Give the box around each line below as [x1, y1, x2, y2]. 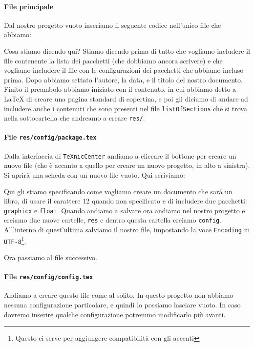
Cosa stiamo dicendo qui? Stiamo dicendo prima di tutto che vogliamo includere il [4, 45, 250, 56]
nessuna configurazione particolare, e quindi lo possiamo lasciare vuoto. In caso [4, 300, 241, 310]
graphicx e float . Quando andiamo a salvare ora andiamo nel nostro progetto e [4, 205, 245, 215]
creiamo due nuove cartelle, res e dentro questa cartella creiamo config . [4, 215, 222, 225]
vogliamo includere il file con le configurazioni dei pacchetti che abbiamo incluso [4, 65, 244, 75]
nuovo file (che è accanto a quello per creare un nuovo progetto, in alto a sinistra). [4, 160, 250, 170]
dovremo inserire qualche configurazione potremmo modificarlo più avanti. [4, 309, 226, 319]
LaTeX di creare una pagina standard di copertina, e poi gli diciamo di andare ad [4, 93, 248, 103]
